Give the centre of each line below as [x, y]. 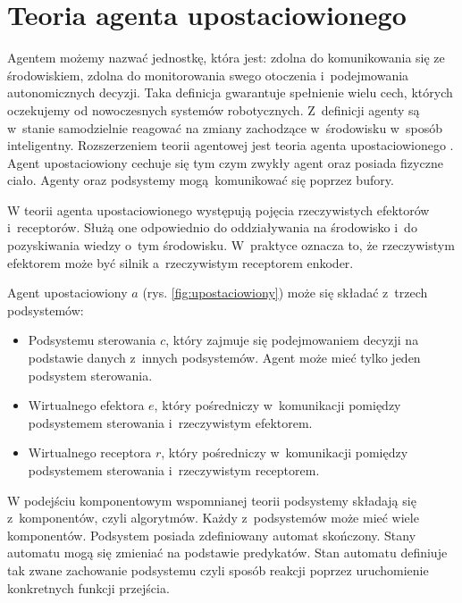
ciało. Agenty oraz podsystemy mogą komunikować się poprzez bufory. [201, 180]
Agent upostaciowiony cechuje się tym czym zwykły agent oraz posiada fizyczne [225, 162]
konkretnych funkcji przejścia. [88, 587]
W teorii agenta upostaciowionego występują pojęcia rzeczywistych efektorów [218, 209]
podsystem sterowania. [90, 375]
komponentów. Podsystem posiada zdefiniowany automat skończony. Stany [212, 535]
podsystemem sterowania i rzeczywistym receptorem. [174, 470]
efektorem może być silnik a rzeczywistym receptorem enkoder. [181, 262]
